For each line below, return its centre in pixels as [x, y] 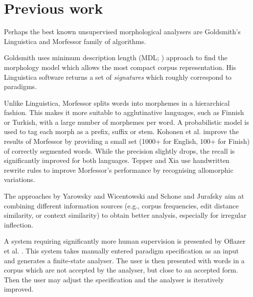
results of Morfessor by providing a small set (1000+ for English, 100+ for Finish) [127, 141]
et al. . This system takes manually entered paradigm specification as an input [122, 251]
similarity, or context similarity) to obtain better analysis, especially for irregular [125, 215]
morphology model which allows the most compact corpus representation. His [120, 67]
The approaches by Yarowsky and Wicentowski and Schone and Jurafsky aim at [124, 196]
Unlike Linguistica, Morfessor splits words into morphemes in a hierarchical [117, 103]
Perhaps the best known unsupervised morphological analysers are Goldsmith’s [122, 32]
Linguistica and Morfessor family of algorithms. [75, 41]
